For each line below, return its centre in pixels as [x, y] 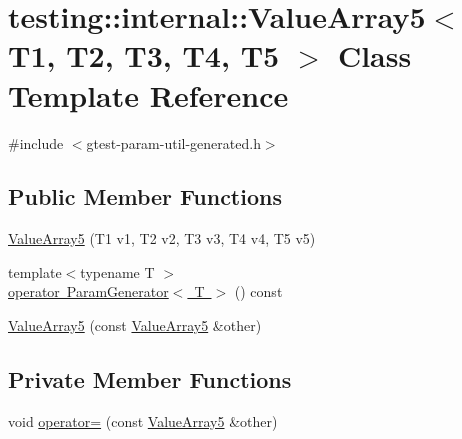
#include [36, 142]
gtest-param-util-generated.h [173, 142]
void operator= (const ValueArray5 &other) [143, 420]
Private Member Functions [150, 379]
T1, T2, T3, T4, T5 [144, 55]
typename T [117, 271]
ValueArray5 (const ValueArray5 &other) [135, 325]
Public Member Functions [145, 196]
